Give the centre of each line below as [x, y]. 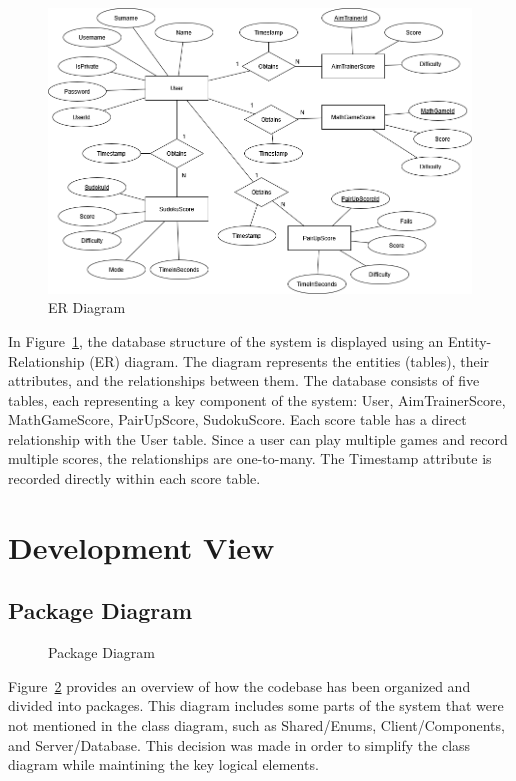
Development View [141, 546]
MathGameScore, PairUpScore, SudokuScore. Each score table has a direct [237, 419]
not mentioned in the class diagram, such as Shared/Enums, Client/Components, [256, 725]
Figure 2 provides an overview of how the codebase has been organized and [239, 685]
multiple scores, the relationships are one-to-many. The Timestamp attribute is [250, 458]
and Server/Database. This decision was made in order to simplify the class [239, 744]
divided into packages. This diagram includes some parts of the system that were [256, 705]
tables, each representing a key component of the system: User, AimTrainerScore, [257, 399]
